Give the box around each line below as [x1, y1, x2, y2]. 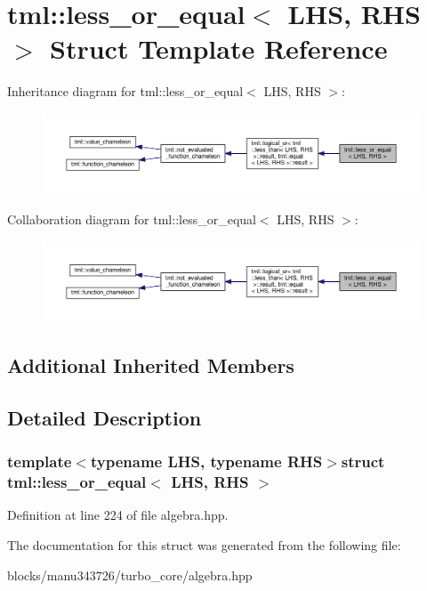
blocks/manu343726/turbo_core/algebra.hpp [7, 565, 253, 584]
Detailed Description [7, 403, 202, 431]
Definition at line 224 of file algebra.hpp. [7, 506, 229, 524]
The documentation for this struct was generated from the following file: [7, 535, 401, 554]
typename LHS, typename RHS [90, 450, 323, 473]
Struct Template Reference [50, 30, 388, 67]
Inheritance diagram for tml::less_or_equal [7, 82, 244, 101]
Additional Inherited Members [7, 352, 294, 379]
